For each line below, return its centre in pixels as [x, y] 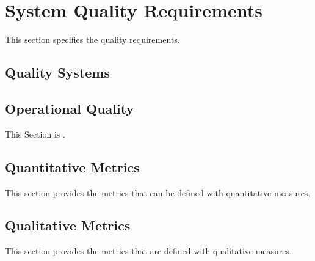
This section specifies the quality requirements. [92, 39]
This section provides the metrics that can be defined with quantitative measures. [158, 192]
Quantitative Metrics [72, 167]
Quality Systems [58, 72]
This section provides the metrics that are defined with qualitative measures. [148, 251]
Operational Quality [70, 108]
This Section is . [35, 134]
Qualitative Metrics [68, 225]
